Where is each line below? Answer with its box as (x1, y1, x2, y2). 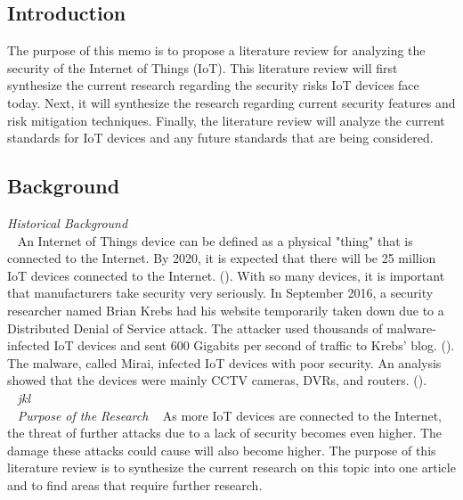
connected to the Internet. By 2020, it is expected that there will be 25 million (7, 249, 436, 267)
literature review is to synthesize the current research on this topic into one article (7, 458, 456, 477)
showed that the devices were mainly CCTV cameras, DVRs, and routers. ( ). (7, 371, 427, 389)
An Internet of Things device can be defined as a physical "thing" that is (17, 231, 413, 250)
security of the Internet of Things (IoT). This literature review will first (7, 58, 398, 77)
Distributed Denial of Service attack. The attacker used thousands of (7, 318, 383, 337)
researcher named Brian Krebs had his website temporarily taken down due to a (7, 300, 444, 319)
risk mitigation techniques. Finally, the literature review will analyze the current (7, 111, 445, 129)
